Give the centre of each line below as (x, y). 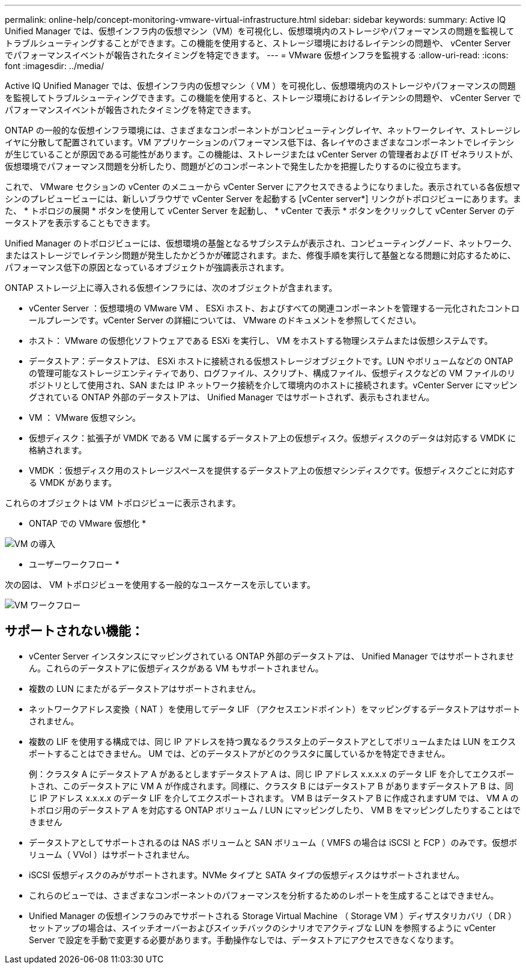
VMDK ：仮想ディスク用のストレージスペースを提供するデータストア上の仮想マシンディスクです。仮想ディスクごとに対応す (272, 470)
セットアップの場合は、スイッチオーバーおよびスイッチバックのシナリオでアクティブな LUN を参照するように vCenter (262, 928)
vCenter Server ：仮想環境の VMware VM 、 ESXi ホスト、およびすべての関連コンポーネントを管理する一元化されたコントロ (274, 308)
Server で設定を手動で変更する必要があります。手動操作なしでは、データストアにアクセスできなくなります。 (244, 940)
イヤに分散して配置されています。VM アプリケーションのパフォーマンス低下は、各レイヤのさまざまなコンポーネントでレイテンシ (260, 142)
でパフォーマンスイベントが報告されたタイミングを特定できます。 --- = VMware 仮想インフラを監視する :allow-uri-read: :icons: (257, 55)
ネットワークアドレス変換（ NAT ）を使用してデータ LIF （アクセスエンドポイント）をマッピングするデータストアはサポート (275, 709)
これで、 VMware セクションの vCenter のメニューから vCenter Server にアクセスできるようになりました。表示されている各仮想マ (263, 187)
